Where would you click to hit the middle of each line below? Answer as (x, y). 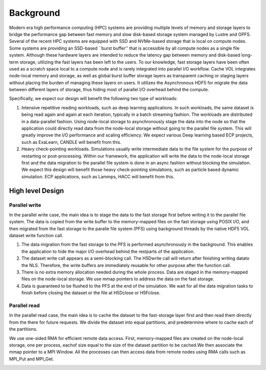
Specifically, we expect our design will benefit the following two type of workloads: (93, 99)
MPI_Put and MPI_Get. (32, 359)
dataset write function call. (36, 235)
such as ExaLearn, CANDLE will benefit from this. (71, 142)
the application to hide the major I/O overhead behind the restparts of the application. (108, 251)
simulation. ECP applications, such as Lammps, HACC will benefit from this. (98, 176)
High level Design (36, 190)
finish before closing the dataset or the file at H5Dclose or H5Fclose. (91, 293)
